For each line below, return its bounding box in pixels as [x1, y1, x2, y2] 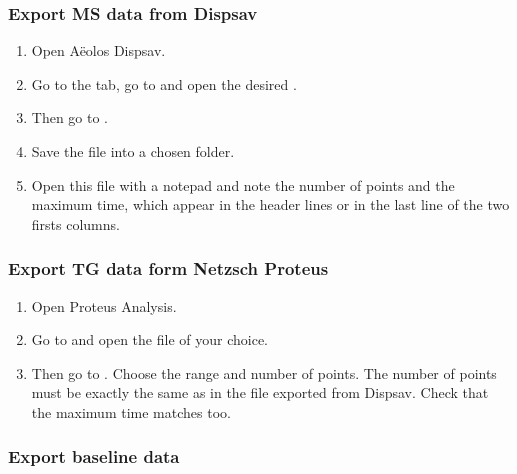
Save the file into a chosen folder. [31, 141, 235, 161]
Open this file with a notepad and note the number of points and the [31, 174, 455, 195]
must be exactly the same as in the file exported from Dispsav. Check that [31, 382, 489, 403]
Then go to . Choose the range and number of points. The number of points [31, 362, 497, 383]
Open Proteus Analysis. [31, 295, 177, 316]
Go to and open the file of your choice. [31, 329, 268, 350]
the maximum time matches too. [31, 401, 231, 422]
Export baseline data [8, 444, 180, 469]
